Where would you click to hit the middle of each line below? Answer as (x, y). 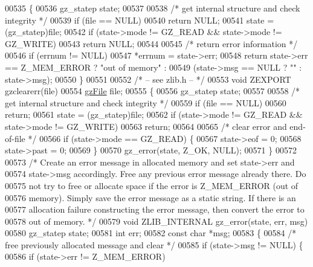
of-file (15, 138)
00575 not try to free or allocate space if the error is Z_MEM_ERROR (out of (152, 185)
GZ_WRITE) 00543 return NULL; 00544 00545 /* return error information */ (151, 43)
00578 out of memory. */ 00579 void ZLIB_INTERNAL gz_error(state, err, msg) (156, 221)
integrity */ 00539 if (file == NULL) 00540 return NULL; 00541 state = (140, 20)
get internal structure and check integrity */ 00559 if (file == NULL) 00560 (146, 102)
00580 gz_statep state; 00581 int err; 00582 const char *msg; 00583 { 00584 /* (151, 233)
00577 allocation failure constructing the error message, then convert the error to (155, 209)
